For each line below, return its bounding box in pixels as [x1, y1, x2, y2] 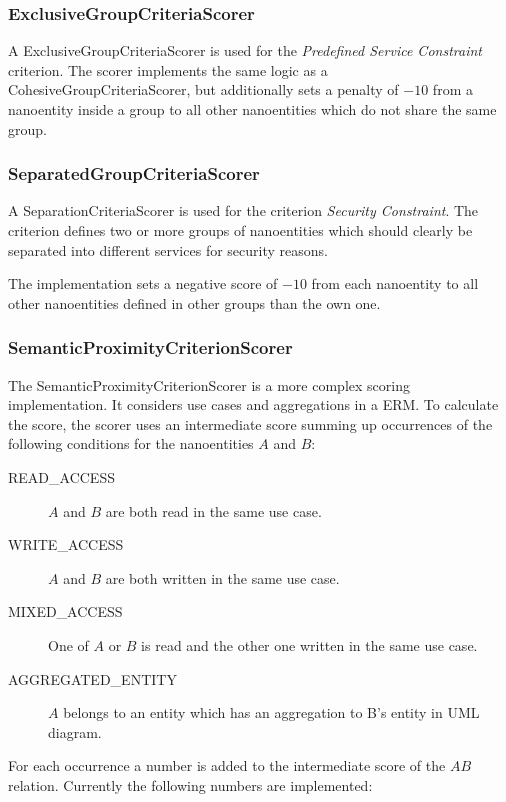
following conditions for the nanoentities [8, 433, 254, 454]
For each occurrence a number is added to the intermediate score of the [8, 755, 446, 776]
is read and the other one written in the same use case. [141, 634, 478, 655]
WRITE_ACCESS [8, 534, 124, 555]
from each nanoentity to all [311, 273, 479, 294]
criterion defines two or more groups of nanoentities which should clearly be [8, 220, 473, 240]
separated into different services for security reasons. [8, 239, 328, 260]
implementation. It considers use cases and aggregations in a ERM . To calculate [8, 394, 499, 415]
